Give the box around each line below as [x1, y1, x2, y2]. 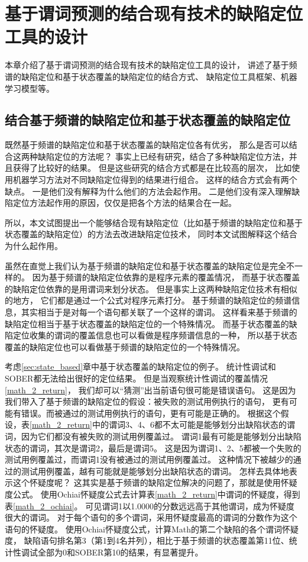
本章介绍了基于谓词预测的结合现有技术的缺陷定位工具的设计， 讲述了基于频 [5, 59, 297, 71]
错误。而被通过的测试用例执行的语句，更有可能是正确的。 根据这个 [21, 406, 281, 419]
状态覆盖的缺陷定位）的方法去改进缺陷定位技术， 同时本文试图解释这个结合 [5, 228, 297, 240]
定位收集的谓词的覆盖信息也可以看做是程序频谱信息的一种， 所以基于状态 [12, 329, 297, 341]
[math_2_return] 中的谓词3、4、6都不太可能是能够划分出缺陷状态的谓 [30, 418, 295, 431]
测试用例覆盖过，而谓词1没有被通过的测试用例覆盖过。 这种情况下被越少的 [5, 453, 293, 466]
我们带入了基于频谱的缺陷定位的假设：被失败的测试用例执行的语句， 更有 [5, 395, 289, 408]
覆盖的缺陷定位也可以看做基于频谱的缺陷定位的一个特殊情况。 [5, 340, 245, 353]
